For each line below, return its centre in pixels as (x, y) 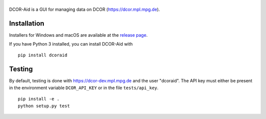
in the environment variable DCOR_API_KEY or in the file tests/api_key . (84, 88)
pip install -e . (39, 99)
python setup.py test (44, 106)
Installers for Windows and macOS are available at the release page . (78, 35)
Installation (27, 23)
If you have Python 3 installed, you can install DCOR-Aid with (71, 44)
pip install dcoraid (43, 55)
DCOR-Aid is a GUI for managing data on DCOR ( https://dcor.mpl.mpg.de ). (84, 9)
